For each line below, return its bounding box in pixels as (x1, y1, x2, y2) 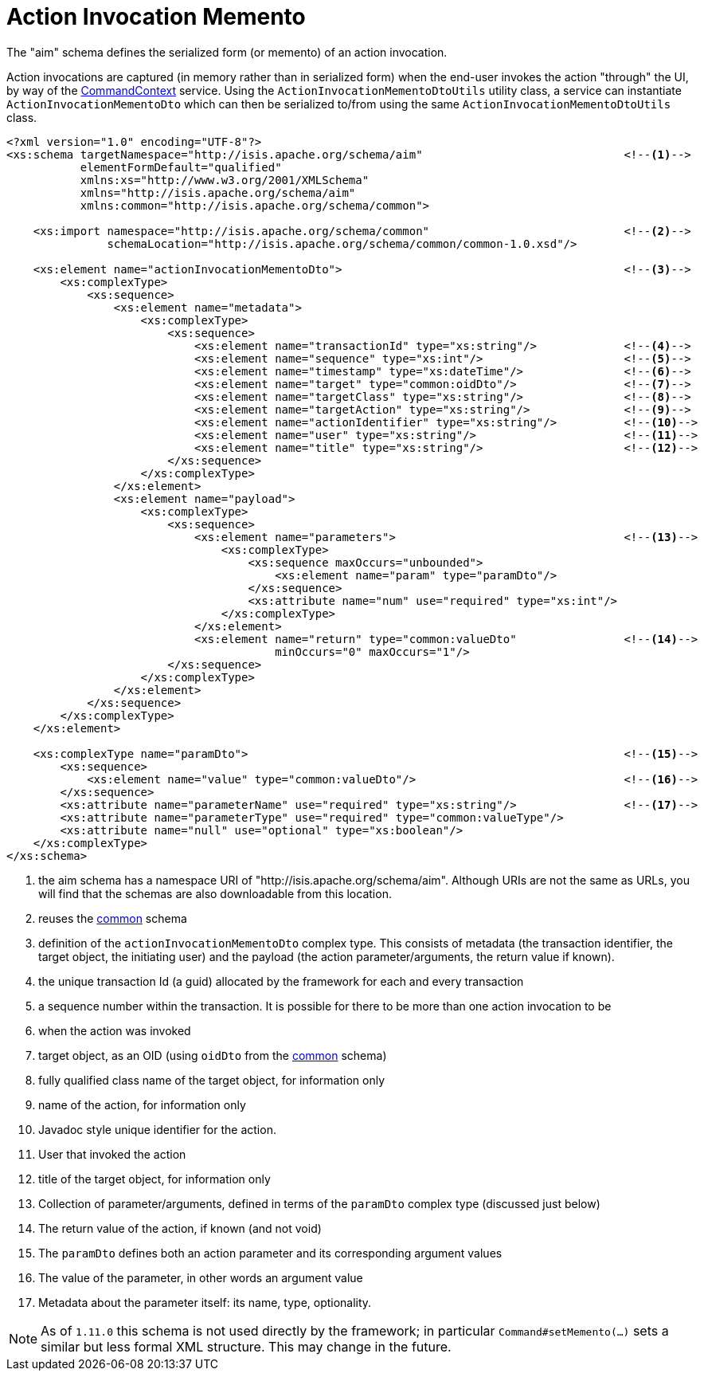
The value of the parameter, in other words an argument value (38, 1270, 363, 1285)
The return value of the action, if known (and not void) (38, 1221, 322, 1235)
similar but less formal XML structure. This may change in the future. (41, 1338, 452, 1355)
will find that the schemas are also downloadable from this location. (38, 886, 392, 900)
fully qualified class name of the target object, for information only (38, 1073, 385, 1087)
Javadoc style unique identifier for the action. (38, 1122, 276, 1136)
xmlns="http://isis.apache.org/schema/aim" (80, 186, 356, 199)
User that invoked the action (38, 1147, 186, 1161)
